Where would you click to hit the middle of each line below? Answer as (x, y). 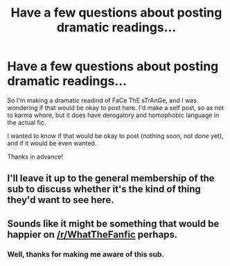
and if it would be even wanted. (52, 143)
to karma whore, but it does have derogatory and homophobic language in (113, 115)
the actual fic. (27, 122)
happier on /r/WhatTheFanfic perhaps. (92, 234)
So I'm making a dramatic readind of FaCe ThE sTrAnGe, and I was (102, 100)
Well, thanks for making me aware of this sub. (86, 254)
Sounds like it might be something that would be (113, 223)
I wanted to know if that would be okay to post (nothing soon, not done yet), (115, 136)
